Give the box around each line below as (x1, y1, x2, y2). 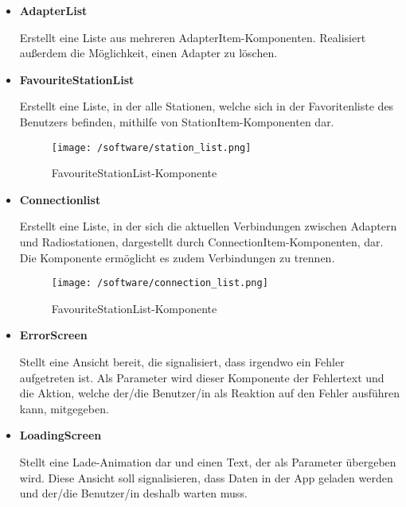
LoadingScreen (19, 427, 102, 443)
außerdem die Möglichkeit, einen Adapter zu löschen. (19, 45, 278, 61)
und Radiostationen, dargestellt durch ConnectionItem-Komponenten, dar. (19, 234, 384, 250)
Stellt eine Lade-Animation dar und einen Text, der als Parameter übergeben (19, 454, 396, 470)
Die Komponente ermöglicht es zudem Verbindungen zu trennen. (19, 249, 335, 265)
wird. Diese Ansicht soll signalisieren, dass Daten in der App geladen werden (19, 469, 393, 486)
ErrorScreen (19, 327, 88, 343)
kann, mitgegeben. (19, 400, 109, 416)
